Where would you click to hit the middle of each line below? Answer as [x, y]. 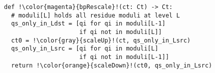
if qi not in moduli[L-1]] [124, 57]
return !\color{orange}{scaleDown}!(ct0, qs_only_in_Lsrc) [112, 65]
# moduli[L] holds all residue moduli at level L [95, 15]
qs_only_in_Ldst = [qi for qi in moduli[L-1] [88, 24]
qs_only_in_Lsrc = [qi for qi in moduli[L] [85, 49]
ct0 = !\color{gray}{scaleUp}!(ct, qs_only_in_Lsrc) [101, 40]
